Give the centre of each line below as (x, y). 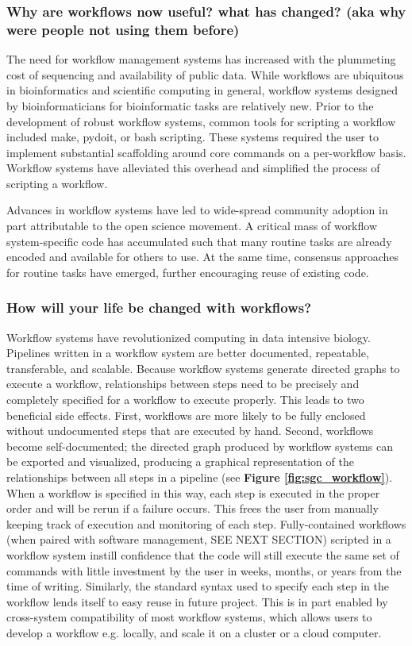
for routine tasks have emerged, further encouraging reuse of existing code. (188, 272)
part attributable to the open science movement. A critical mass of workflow (192, 226)
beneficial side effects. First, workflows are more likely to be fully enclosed (186, 415)
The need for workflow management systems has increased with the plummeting (201, 59)
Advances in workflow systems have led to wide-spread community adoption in (197, 210)
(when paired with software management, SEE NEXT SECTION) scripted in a (199, 539)
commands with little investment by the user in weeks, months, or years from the (204, 570)
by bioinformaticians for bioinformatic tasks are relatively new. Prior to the (190, 105)
